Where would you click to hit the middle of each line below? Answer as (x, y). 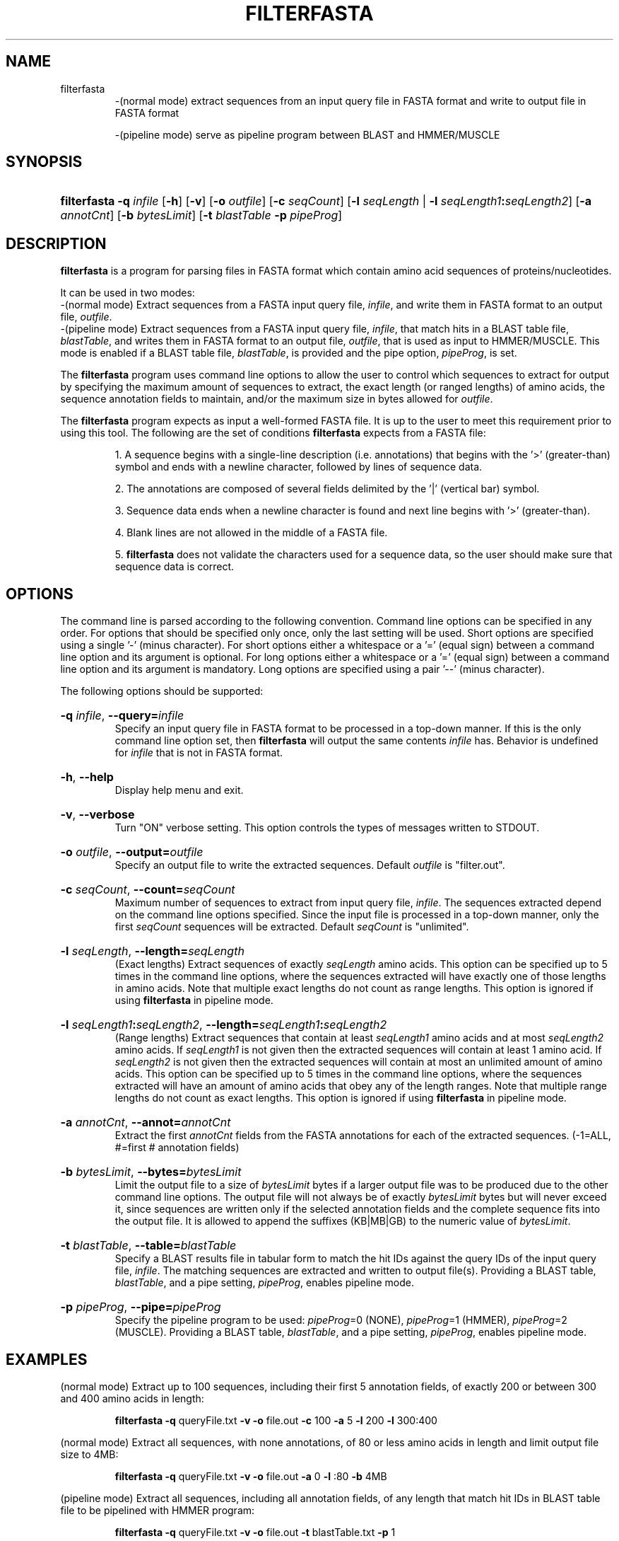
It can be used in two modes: (128, 293)
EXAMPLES (47, 1359)
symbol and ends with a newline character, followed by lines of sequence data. (299, 467)
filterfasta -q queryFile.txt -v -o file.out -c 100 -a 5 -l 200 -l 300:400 (276, 1420)
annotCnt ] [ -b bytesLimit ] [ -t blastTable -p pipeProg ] (201, 215)
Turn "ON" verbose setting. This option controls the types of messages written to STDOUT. (327, 828)
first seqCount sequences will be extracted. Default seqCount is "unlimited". (292, 927)
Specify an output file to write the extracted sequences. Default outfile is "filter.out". (310, 865)
